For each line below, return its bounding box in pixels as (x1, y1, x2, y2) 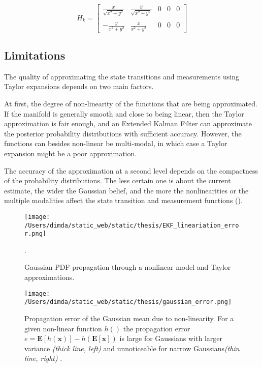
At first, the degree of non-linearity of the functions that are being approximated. (4, 98, 257, 108)
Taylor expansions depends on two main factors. (4, 81, 154, 92)
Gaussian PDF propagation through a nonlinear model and (24, 262, 209, 272)
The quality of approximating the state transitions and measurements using (4, 71, 239, 81)
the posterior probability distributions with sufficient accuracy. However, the (4, 128, 242, 138)
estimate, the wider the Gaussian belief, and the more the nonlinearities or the (4, 185, 249, 195)
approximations (24, 272, 73, 283)
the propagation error (123, 323, 190, 333)
